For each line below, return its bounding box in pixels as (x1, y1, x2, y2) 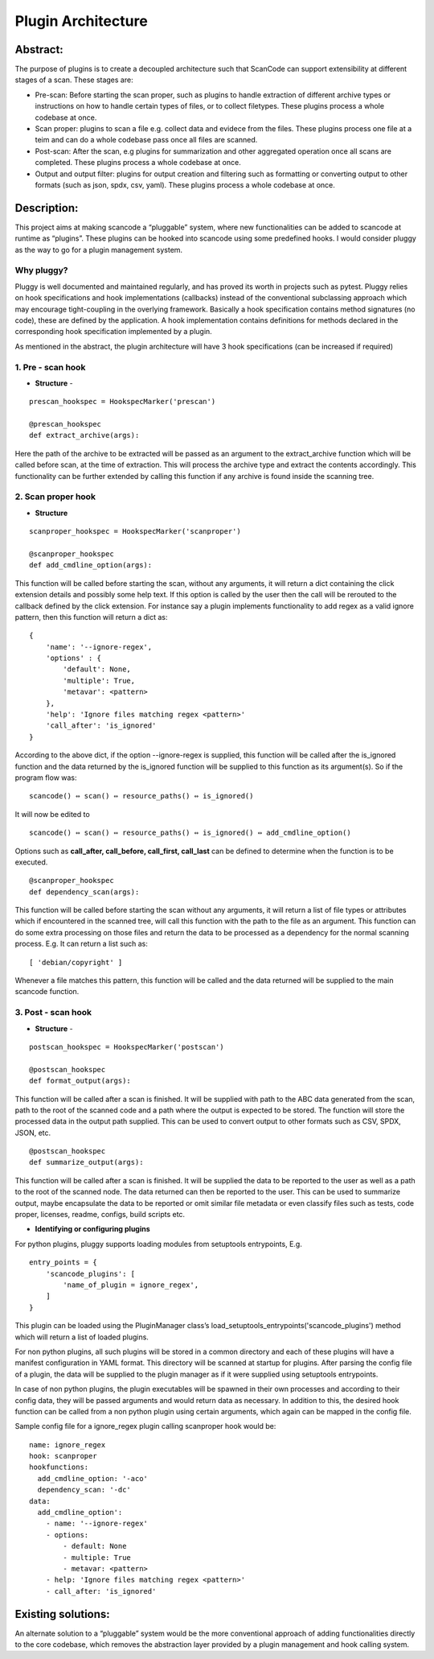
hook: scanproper (29, 1451, 97, 1461)
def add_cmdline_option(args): (29, 560, 153, 570)
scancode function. (14, 987, 80, 997)
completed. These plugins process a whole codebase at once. (35, 158, 241, 167)
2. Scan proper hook (14, 491, 96, 502)
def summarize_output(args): (29, 1158, 144, 1167)
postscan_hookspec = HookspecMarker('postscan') (29, 1042, 224, 1051)
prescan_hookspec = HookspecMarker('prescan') (29, 397, 216, 406)
